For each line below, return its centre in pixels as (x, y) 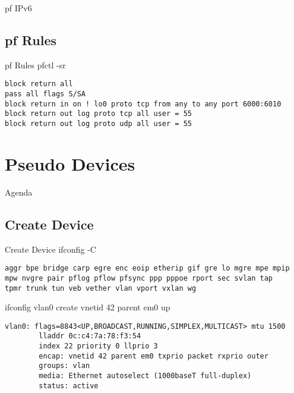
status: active (69, 386)
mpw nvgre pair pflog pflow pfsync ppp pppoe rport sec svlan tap (139, 278)
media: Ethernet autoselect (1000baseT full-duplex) (145, 376)
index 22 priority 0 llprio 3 (98, 346)
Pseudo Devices (70, 163)
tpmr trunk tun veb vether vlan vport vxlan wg (101, 288)
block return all (39, 84)
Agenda (19, 192)
